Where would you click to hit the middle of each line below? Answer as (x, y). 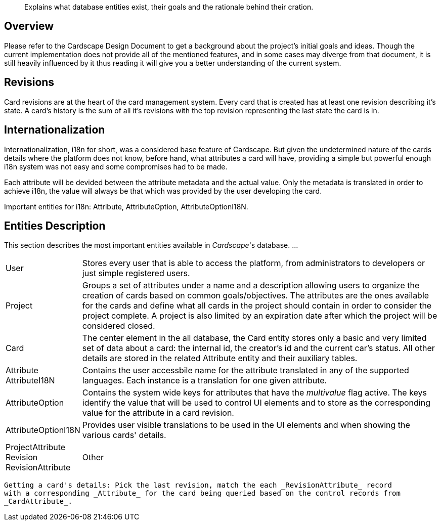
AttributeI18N (30, 381)
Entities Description (55, 226)
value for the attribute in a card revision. (158, 413)
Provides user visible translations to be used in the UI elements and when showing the (246, 425)
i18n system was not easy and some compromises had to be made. (116, 166)
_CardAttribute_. (38, 501)
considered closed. (119, 326)
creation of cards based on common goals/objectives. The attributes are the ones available (256, 296)
